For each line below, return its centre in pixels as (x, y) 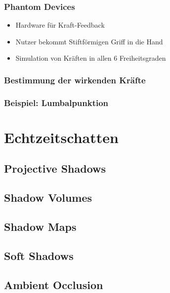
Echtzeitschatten (61, 137)
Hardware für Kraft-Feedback (60, 25)
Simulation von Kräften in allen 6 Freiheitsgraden (91, 58)
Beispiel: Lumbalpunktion (56, 102)
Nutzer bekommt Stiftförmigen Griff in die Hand (89, 41)
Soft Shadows (39, 255)
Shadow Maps (40, 227)
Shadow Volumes (48, 198)
